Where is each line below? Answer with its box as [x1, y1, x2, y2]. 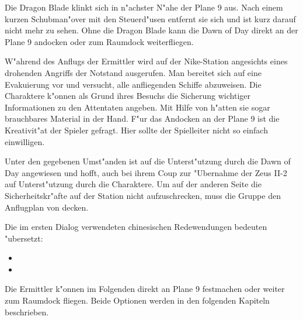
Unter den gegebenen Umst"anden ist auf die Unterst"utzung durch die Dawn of [5, 155, 291, 167]
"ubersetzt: [5, 232, 43, 244]
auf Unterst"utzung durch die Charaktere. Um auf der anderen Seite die [5, 178, 262, 190]
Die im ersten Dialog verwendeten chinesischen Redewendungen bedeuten [5, 221, 267, 233]
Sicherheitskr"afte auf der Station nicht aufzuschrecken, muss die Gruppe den [5, 189, 281, 201]
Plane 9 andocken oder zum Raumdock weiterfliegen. [5, 35, 194, 47]
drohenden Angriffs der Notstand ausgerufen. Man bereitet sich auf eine [5, 66, 262, 78]
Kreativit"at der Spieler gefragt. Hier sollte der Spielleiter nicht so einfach [5, 123, 268, 136]
